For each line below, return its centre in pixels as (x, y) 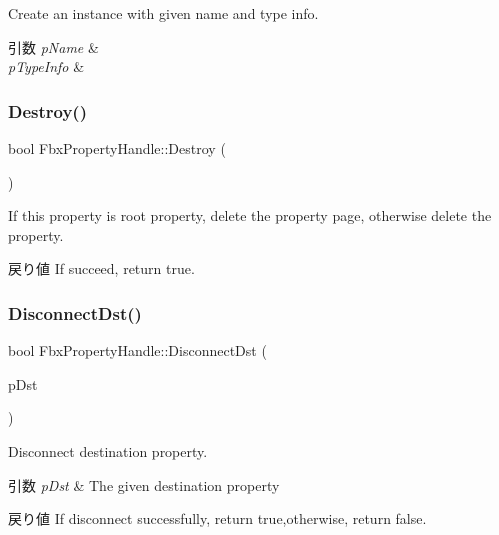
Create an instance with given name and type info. (163, 13)
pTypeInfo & (46, 66)
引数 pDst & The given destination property (144, 484)
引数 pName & (53, 46)
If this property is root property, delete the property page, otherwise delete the (250, 215)
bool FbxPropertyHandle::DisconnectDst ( (137, 350)
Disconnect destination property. (108, 450)
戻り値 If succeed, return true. (101, 268)
